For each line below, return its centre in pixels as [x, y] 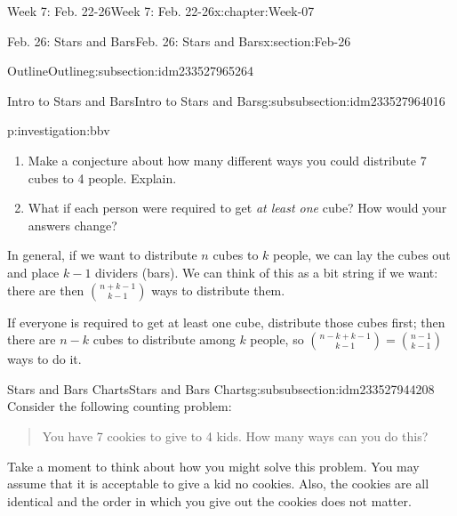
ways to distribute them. [218, 290]
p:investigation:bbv [59, 130]
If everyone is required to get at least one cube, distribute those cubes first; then [226, 322]
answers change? [72, 225]
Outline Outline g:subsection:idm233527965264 [131, 71]
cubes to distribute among [164, 339]
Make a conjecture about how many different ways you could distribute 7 [227, 160]
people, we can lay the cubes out [362, 255]
